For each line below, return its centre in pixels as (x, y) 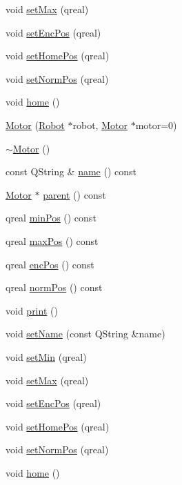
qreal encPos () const (50, 264)
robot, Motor (100, 125)
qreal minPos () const (51, 218)
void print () (32, 310)
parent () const (74, 194)
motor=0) (156, 125)
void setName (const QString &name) (85, 334)
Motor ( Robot (35, 125)
